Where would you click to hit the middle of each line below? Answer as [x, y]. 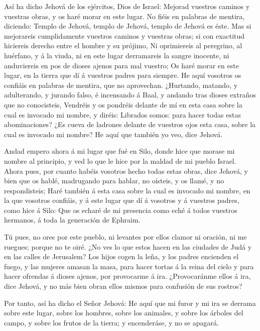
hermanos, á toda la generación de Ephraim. [72, 220]
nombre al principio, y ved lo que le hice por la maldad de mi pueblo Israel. [120, 160]
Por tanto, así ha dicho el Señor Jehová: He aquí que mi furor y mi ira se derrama [130, 303]
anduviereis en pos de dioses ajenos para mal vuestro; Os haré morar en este [121, 65]
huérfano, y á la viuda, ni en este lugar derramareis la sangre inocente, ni [117, 55]
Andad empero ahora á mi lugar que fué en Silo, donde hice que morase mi [119, 151]
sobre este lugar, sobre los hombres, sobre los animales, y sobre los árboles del [124, 313]
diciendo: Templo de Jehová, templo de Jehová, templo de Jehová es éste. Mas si [128, 26]
